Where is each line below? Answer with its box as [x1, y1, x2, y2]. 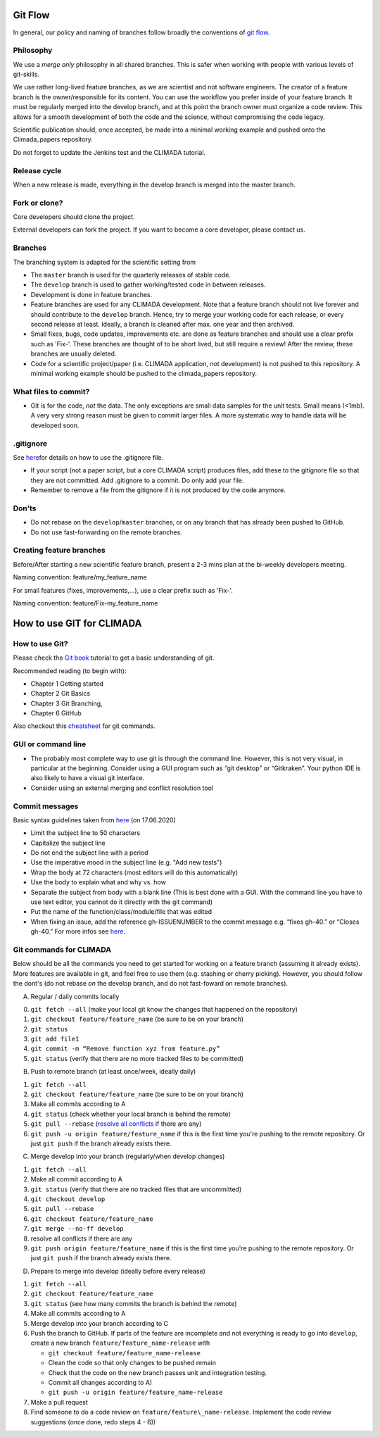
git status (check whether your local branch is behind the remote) [30, 1110, 232, 1118]
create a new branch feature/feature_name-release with [30, 1338, 210, 1348]
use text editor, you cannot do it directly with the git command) [30, 898, 213, 906]
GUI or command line [13, 739, 87, 749]
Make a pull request [30, 1398, 88, 1406]
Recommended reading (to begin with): [13, 666, 127, 675]
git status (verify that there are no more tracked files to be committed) [30, 1054, 244, 1062]
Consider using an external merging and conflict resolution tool [30, 784, 214, 792]
